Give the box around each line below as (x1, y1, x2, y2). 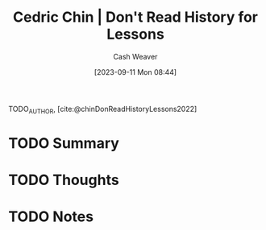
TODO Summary (8, 133, 119, 152)
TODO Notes (8, 207, 94, 226)
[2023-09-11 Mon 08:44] (94, 67, 177, 76)
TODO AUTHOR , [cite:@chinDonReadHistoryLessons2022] (8, 104, 197, 116)
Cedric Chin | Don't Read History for (12, 8, 259, 27)
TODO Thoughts (8, 171, 119, 189)
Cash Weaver (113, 51, 158, 61)
